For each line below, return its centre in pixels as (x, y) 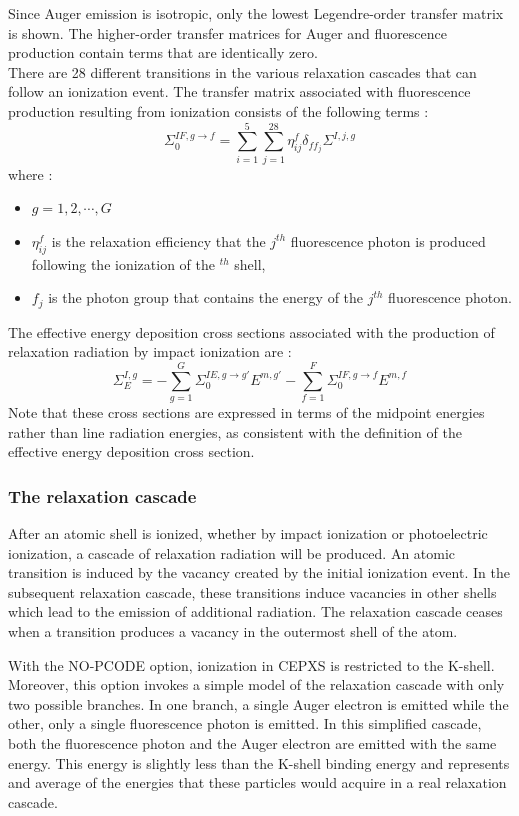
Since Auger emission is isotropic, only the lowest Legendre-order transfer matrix (256, 13)
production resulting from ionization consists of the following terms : (218, 110)
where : (30, 173)
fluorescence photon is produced (388, 240)
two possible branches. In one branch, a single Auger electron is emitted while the (258, 703)
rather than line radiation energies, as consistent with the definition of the (235, 431)
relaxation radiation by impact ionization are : (150, 351)
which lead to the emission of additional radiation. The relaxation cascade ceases (255, 611)
